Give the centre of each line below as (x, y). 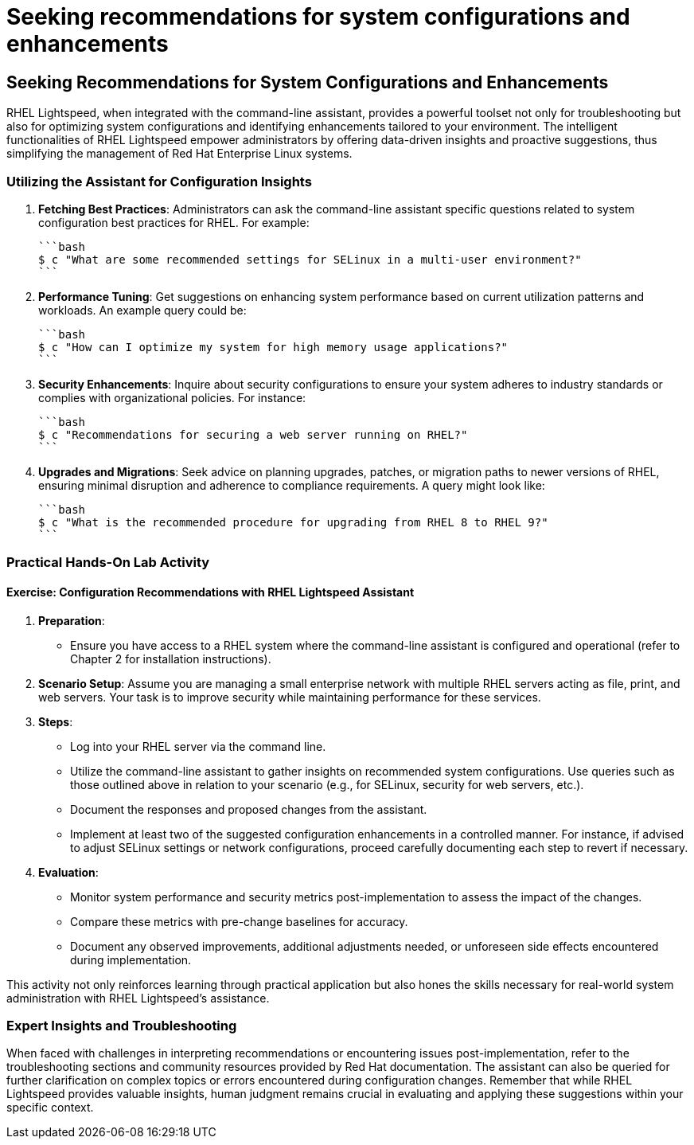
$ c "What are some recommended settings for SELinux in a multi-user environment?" (310, 259)
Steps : (56, 721)
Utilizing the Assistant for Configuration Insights (159, 181)
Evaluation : (68, 872)
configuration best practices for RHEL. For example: (174, 222)
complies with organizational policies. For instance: (172, 397)
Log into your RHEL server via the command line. (198, 746)
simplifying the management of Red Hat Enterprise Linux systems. (179, 154)
